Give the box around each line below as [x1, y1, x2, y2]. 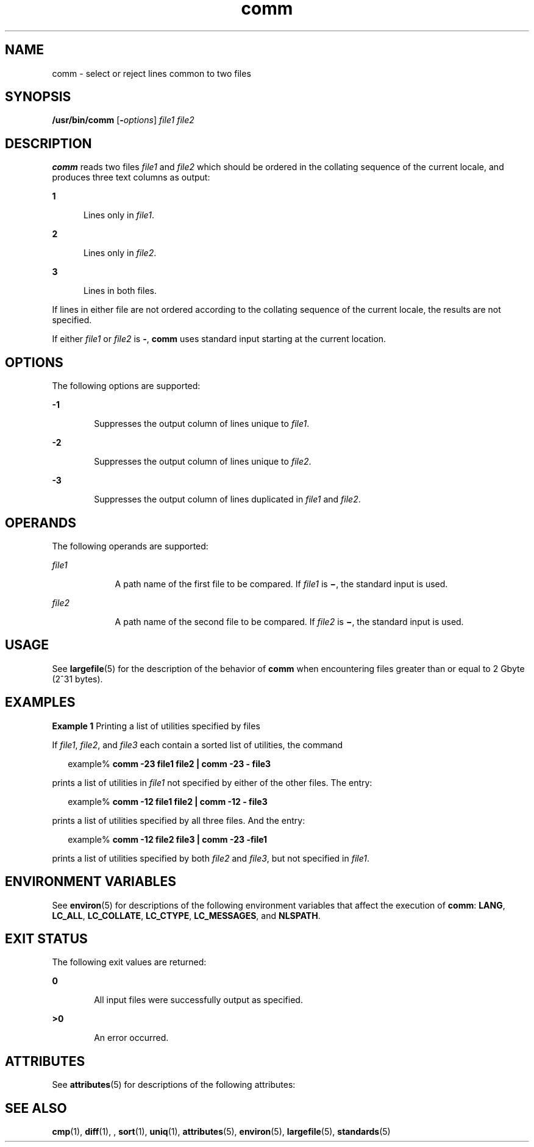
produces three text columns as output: [52, 172, 210, 183]
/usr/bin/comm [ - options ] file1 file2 [52, 115, 194, 126]
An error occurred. [94, 1032, 169, 1043]
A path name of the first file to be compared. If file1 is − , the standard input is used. [115, 578, 448, 589]
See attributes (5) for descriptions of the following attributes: [52, 1079, 296, 1090]
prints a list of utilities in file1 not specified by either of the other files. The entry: [52, 777, 372, 788]
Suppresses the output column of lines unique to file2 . [94, 456, 311, 467]
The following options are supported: [52, 381, 201, 391]
